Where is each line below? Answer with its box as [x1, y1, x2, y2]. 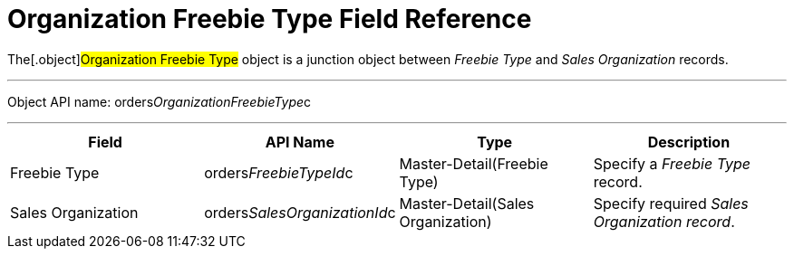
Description [647, 132, 731, 151]
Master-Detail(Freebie [399, 154, 548, 173]
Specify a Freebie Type [593, 154, 751, 173]
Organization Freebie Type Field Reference [7, 4, 532, 34]
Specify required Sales [593, 194, 749, 213]
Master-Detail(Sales [399, 194, 535, 213]
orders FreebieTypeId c [204, 163, 353, 182]
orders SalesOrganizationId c [204, 203, 396, 222]
